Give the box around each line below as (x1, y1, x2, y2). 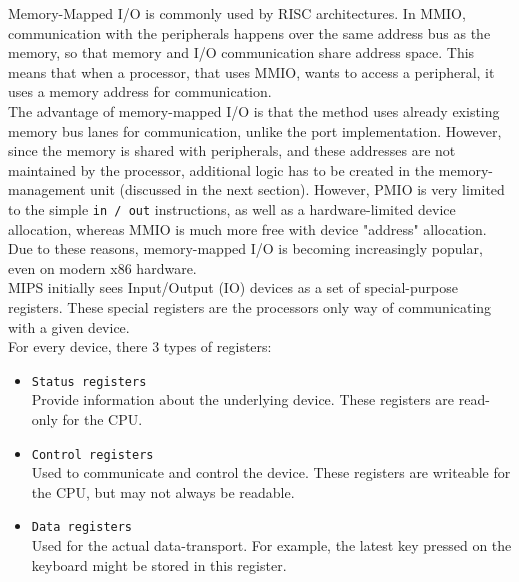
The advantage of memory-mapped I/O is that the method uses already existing (8, 100, 500, 121)
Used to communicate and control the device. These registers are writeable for (31, 462, 511, 483)
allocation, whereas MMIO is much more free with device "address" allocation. (8, 218, 487, 239)
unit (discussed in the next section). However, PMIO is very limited (90, 179, 505, 200)
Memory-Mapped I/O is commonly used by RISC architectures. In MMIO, (8, 3, 466, 23)
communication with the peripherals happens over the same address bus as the (8, 22, 491, 43)
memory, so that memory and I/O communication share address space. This (8, 42, 475, 63)
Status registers (31, 374, 147, 389)
